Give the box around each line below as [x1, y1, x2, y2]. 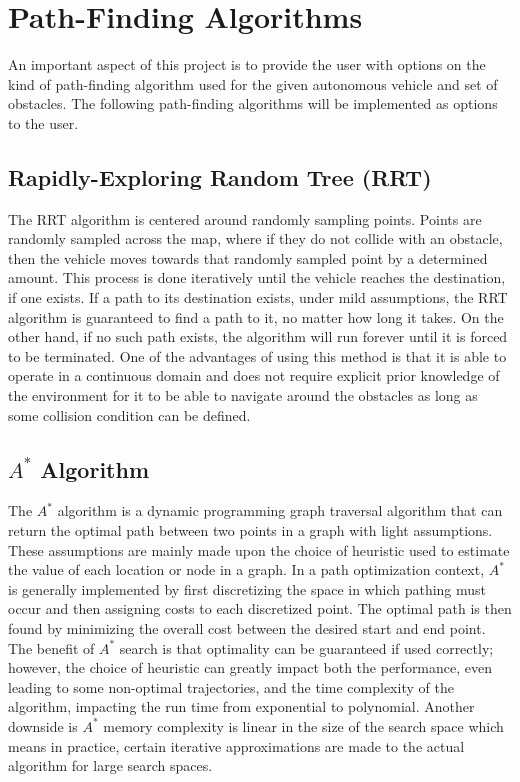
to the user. [8, 112, 79, 133]
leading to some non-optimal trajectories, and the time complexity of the [8, 676, 454, 697]
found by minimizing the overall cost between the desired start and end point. [8, 618, 486, 638]
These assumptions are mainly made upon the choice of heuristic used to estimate [8, 539, 510, 560]
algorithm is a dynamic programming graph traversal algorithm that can [57, 500, 503, 521]
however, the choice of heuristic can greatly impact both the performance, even [8, 657, 493, 678]
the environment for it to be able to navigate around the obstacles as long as [8, 385, 478, 406]
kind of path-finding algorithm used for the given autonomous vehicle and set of [8, 73, 498, 94]
